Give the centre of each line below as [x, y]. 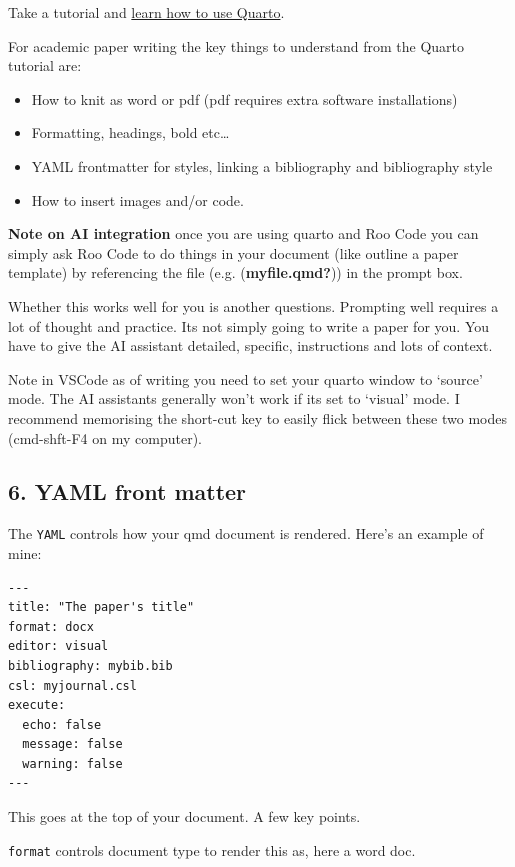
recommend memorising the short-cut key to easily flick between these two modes [257, 417]
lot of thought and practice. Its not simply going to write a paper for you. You [249, 325]
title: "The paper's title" [101, 607]
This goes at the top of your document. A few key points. [184, 816]
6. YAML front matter [127, 491]
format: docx [51, 626]
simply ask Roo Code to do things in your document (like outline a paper [233, 252]
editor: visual [58, 646]
